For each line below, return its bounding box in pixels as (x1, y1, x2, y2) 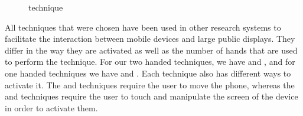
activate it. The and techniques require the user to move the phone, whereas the (5, 78, 295, 91)
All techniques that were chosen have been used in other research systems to (5, 21, 281, 33)
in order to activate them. (5, 101, 98, 114)
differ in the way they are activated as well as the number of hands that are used (5, 44, 298, 56)
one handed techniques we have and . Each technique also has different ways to (5, 67, 291, 79)
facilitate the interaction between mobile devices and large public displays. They (5, 32, 295, 45)
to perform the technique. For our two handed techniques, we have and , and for (5, 55, 295, 68)
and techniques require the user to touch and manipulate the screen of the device (5, 90, 298, 102)
